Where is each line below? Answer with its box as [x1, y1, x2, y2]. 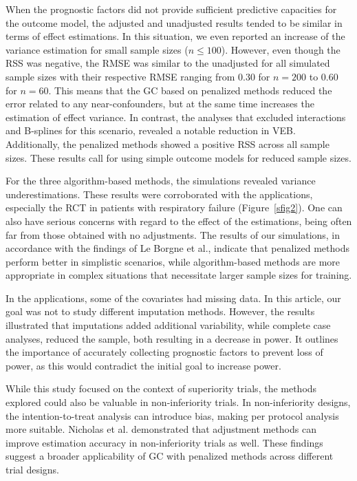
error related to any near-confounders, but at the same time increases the [6, 96, 314, 111]
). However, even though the [221, 42, 340, 56]
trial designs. [6, 462, 59, 476]
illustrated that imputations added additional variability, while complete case [6, 318, 331, 332]
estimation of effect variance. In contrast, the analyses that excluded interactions [6, 109, 346, 124]
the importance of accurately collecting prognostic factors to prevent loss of [6, 345, 323, 359]
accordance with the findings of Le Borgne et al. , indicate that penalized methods [6, 241, 349, 255]
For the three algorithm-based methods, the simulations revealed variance [6, 173, 316, 188]
